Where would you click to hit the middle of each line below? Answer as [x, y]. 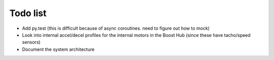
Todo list [28, 13]
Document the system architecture [58, 49]
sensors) [31, 42]
